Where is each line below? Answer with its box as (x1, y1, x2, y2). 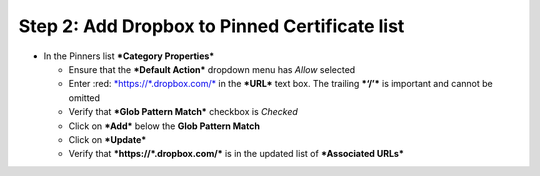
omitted (68, 91, 100, 104)
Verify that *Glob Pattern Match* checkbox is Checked (68, 106, 299, 118)
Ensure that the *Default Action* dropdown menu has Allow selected (68, 63, 356, 75)
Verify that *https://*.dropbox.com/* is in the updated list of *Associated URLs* (68, 148, 404, 160)
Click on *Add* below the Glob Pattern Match (68, 120, 260, 132)
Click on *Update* (68, 133, 147, 145)
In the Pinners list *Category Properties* (43, 50, 215, 62)
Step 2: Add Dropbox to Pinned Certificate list (18, 15, 405, 37)
